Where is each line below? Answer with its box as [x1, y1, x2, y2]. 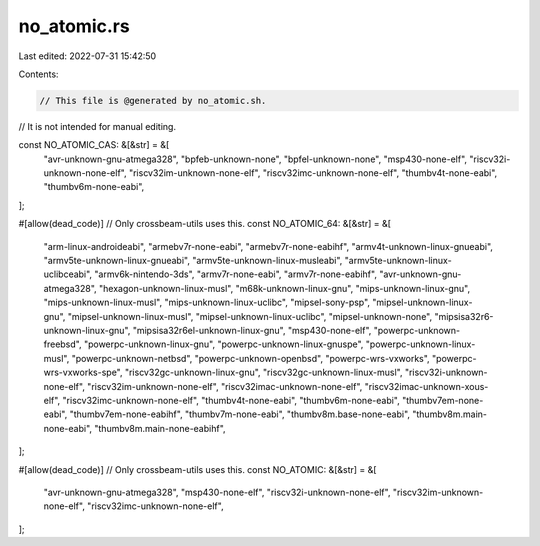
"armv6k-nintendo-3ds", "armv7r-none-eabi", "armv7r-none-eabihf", [94, 268, 377, 280]
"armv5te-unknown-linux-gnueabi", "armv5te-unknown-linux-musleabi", [43, 255, 343, 267]
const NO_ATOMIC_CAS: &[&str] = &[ [18, 139, 170, 151]
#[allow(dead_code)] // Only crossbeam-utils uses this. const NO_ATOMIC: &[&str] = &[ [18, 463, 377, 475]
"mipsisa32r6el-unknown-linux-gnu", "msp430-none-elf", [132, 324, 372, 336]
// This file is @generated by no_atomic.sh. [39, 95, 267, 106]
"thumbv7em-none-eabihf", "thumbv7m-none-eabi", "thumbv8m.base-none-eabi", [69, 408, 410, 420]
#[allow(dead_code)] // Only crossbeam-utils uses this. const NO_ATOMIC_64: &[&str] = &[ [18, 218, 392, 230]
